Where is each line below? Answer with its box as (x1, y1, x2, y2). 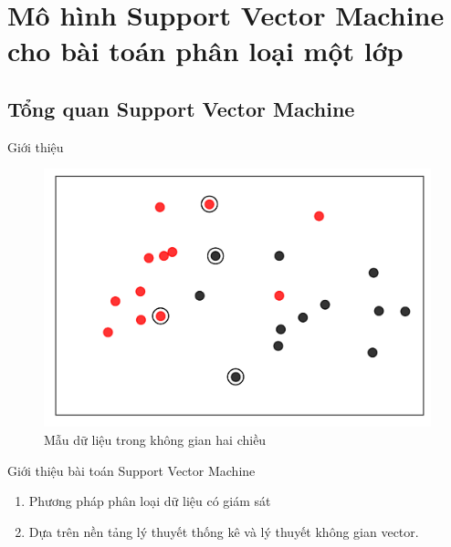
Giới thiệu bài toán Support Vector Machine (7, 460, 256, 480)
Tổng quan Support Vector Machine (7, 94, 355, 122)
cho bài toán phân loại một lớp (7, 32, 404, 69)
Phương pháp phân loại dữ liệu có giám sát (28, 491, 271, 511)
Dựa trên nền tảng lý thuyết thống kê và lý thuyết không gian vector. (28, 521, 419, 541)
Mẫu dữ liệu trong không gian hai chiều (44, 430, 267, 449)
